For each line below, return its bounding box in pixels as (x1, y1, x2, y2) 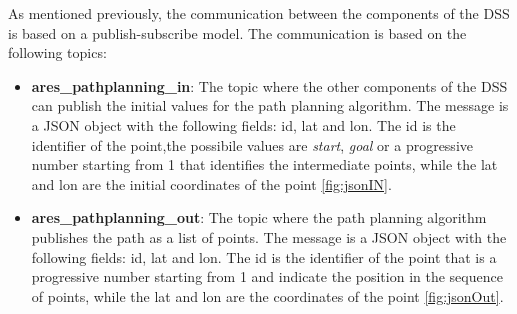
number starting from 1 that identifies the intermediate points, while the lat (31, 154, 498, 175)
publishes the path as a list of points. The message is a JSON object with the (31, 226, 507, 247)
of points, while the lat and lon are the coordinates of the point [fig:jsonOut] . (31, 285, 504, 306)
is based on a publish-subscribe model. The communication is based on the (8, 22, 467, 43)
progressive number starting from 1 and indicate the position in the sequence (31, 266, 503, 287)
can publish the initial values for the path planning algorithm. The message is (31, 95, 509, 116)
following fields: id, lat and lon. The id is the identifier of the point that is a (31, 246, 497, 267)
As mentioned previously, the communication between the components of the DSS (8, 3, 510, 23)
